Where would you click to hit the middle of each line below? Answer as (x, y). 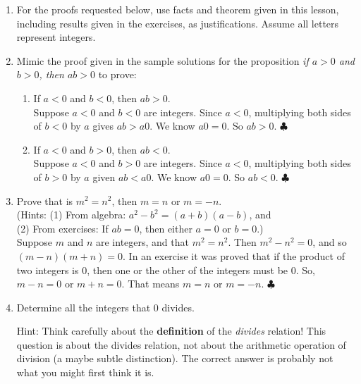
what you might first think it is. (85, 372)
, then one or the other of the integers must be (188, 270)
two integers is (48, 270)
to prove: (117, 74)
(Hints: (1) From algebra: (71, 215)
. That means (151, 284)
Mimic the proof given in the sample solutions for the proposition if (163, 60)
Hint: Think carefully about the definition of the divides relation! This (171, 331)
